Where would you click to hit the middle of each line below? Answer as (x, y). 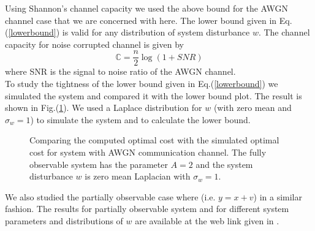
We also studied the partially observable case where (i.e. (110, 196)
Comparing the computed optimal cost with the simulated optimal (154, 140)
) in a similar (278, 196)
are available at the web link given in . (207, 220)
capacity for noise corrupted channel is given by (94, 44)
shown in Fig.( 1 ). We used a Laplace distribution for (104, 108)
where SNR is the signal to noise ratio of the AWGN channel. (120, 71)
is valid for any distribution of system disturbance (156, 32)
